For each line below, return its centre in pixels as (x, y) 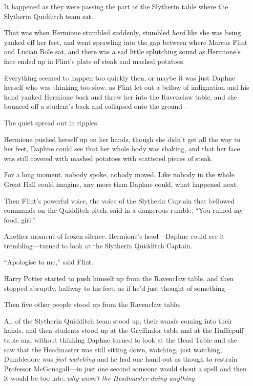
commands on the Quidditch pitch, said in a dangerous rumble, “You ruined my (124, 210)
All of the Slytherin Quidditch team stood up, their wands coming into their (118, 320)
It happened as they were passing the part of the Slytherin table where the (116, 6)
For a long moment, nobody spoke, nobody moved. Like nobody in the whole (119, 174)
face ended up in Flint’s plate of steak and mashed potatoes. (95, 61)
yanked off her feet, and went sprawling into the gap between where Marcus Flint (126, 42)
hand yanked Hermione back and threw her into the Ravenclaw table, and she (121, 96)
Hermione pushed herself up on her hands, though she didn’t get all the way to (122, 139)
